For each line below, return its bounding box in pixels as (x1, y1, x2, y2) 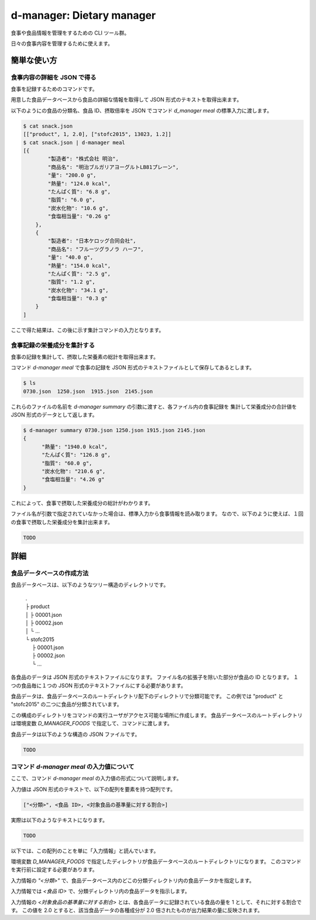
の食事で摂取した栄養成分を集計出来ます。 (11, 518, 114, 525)
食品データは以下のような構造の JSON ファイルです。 (11, 731, 140, 738)
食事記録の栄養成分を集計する (11, 341, 95, 349)
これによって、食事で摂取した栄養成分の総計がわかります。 (11, 499, 153, 507)
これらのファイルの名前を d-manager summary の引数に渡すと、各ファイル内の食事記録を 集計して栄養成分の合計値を (11, 403, 297, 410)
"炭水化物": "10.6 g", (47, 205, 109, 211)
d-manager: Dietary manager (11, 9, 156, 22)
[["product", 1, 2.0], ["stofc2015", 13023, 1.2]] (23, 131, 172, 138)
